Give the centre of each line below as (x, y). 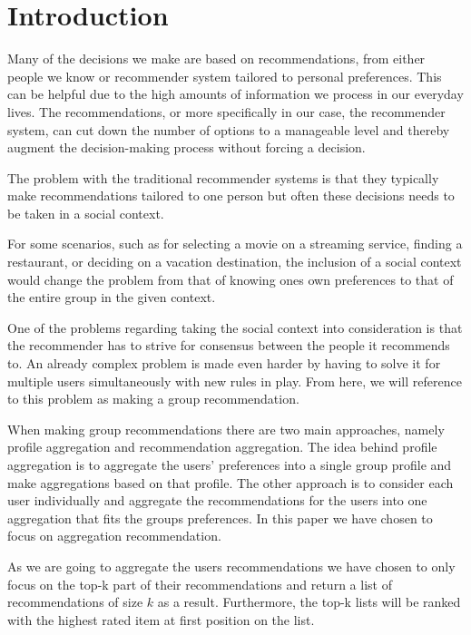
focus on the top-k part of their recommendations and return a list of (200, 584)
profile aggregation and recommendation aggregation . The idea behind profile (222, 447)
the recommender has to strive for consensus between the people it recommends (229, 345)
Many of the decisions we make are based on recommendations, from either (216, 59)
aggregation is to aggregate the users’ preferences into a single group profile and (230, 464)
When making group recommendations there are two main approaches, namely (226, 429)
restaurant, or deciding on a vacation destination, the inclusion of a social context (235, 262)
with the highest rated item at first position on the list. (161, 619)
